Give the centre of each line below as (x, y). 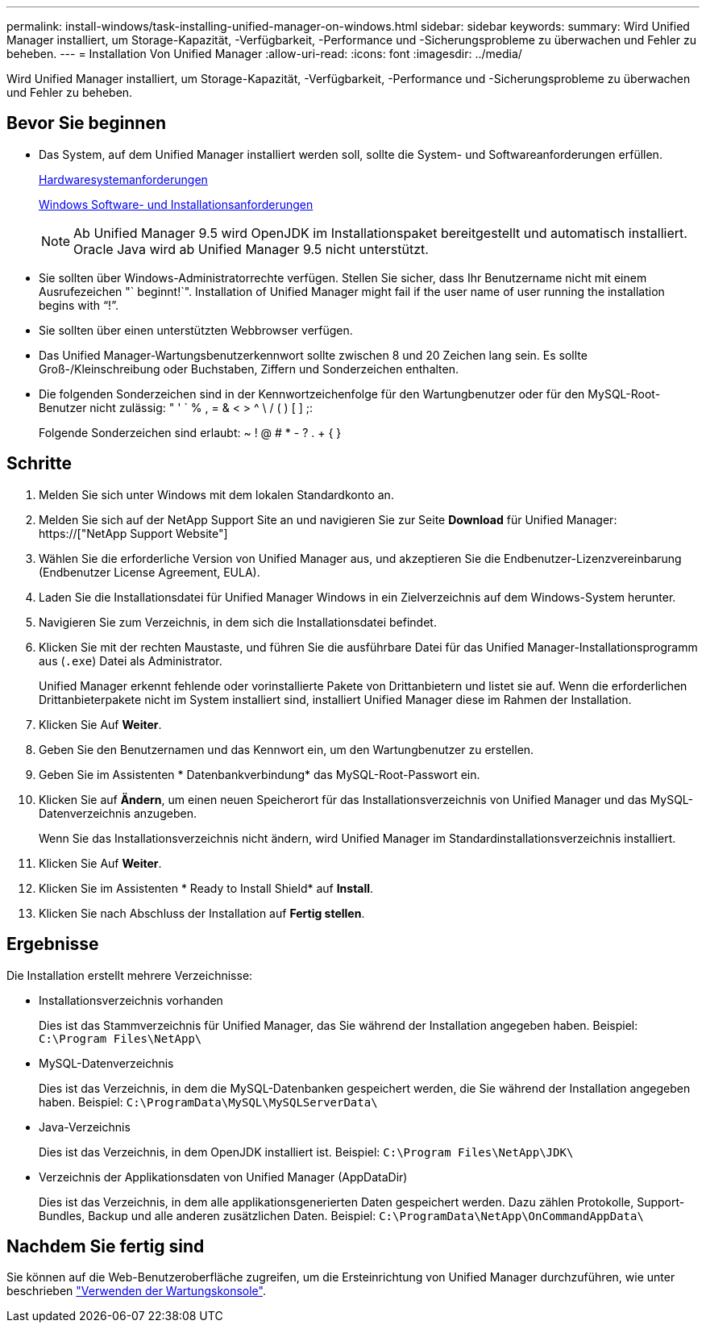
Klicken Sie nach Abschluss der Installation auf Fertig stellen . (202, 913)
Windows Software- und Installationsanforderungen (176, 204)
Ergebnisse (53, 944)
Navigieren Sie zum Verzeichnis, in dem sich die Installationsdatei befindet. (238, 622)
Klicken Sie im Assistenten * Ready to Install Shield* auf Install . (206, 888)
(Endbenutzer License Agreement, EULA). (150, 572)
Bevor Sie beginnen (87, 123)
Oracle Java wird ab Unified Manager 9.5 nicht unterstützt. (251, 249)
